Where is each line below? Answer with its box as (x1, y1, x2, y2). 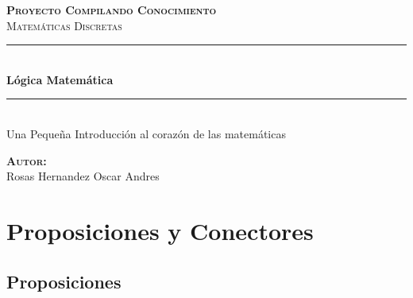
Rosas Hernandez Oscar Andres (6, 168, 160, 184)
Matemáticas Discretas (6, 17, 122, 33)
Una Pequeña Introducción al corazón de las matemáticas (6, 125, 286, 141)
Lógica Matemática (6, 71, 114, 87)
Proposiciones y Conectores (6, 214, 314, 246)
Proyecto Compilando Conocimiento (6, 2, 217, 17)
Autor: (6, 152, 47, 168)
